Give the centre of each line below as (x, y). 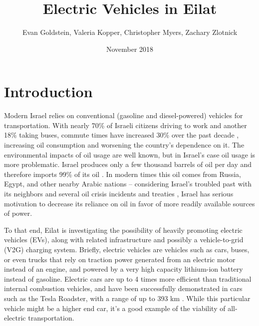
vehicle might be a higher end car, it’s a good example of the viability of (115, 308)
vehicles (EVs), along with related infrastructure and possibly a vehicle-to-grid (124, 240)
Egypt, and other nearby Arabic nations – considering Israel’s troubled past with (128, 184)
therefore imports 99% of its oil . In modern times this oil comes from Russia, (123, 174)
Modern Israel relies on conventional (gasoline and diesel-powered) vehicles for (124, 115)
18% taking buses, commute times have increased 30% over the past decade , (122, 135)
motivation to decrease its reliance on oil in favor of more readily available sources (129, 203)
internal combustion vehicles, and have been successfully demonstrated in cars (123, 288)
